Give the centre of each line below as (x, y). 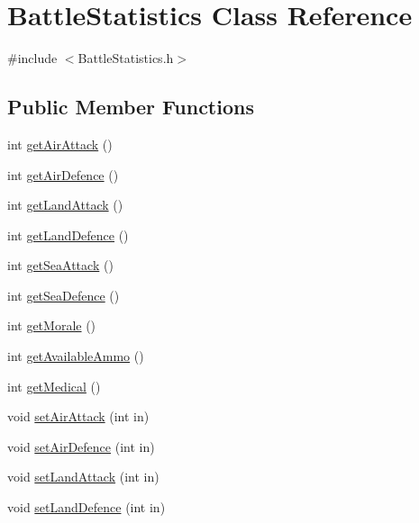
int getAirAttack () (60, 144)
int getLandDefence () (68, 234)
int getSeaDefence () (64, 295)
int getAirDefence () (63, 174)
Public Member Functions (131, 107)
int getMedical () (54, 386)
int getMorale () (52, 325)
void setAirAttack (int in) (78, 416)
